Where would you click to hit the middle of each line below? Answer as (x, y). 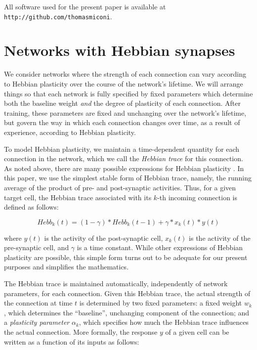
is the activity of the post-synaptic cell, (104, 238)
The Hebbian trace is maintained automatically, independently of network (116, 284)
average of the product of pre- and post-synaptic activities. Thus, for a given (120, 187)
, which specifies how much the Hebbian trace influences (164, 322)
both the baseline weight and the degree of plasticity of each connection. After (122, 103)
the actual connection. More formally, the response (81, 332)
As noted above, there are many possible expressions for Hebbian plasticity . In (124, 168)
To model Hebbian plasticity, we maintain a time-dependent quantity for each (122, 149)
